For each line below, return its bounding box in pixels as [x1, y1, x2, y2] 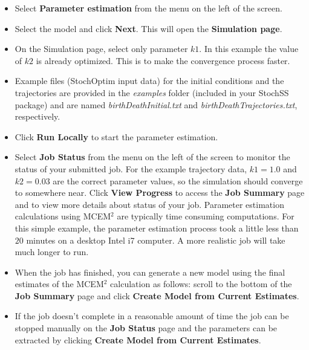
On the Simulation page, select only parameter [15, 42, 188, 55]
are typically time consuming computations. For [117, 210, 294, 222]
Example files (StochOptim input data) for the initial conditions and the [15, 74, 284, 87]
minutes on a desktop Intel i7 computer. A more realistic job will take [26, 233, 285, 246]
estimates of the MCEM [15, 277, 104, 290]
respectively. [15, 110, 60, 123]
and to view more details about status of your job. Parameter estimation [15, 198, 284, 210]
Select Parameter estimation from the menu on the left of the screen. [15, 2, 282, 14]
